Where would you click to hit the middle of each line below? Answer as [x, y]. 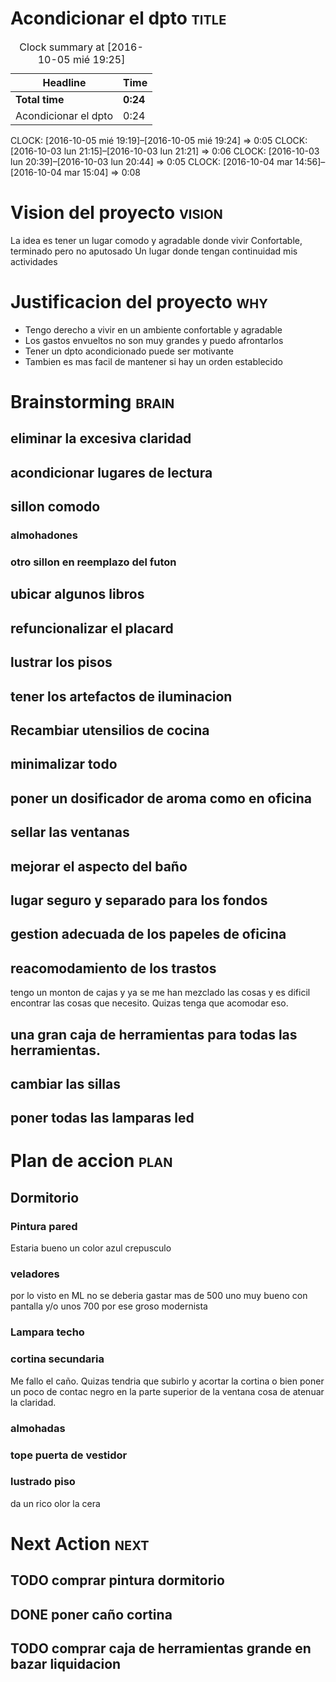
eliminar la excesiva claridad [101, 438]
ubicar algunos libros [77, 594]
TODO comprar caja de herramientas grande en [161, 1648]
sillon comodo [55, 507]
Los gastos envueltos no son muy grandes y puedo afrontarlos [154, 340]
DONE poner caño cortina [91, 1614]
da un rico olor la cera [55, 1503]
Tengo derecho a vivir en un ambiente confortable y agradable [153, 329]
